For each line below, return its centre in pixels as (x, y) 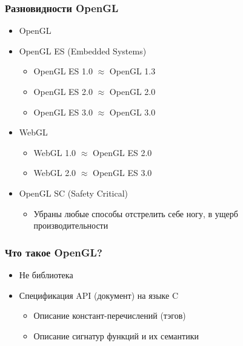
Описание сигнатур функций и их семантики (116, 335)
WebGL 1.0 (55, 152)
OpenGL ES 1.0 (63, 71)
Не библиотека (46, 274)
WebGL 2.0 (55, 173)
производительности (71, 225)
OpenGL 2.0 (132, 91)
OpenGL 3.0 (132, 112)
